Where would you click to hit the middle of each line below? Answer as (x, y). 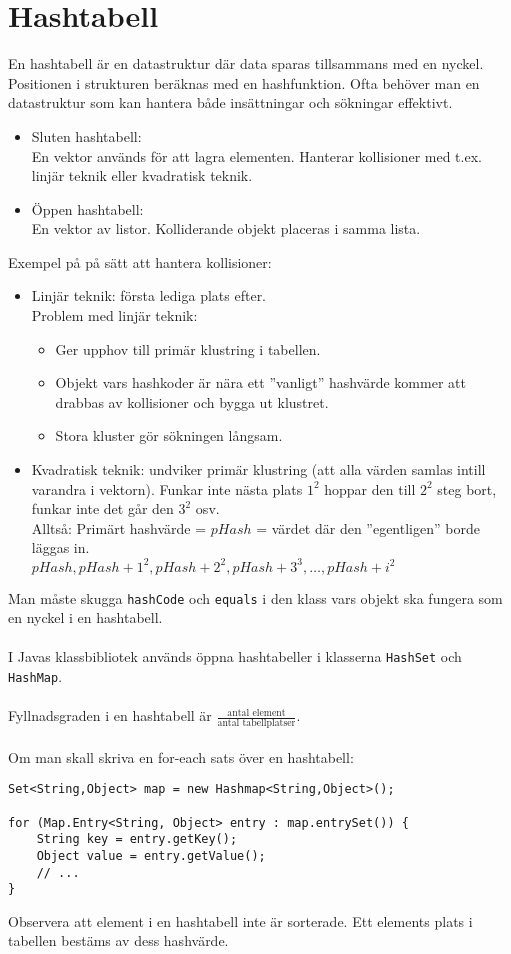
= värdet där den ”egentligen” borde (368, 527)
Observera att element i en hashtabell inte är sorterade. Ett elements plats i (240, 920)
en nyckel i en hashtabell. (85, 617)
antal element (256, 712)
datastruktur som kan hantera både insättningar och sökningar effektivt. (230, 102)
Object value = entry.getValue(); (151, 855)
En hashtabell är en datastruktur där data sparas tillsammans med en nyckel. (246, 63)
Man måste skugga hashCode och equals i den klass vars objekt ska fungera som (255, 597)
